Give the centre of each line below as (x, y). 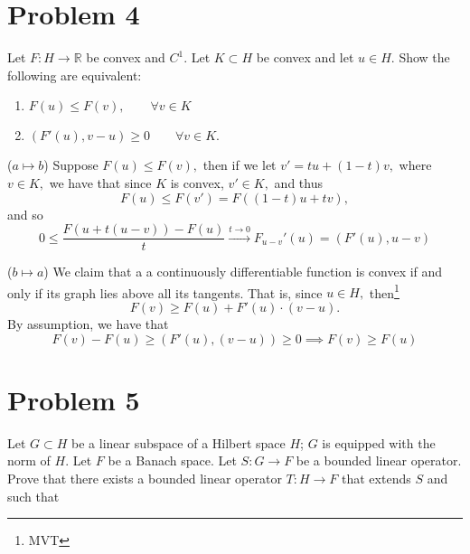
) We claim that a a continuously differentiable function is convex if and (243, 272)
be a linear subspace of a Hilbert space (179, 442)
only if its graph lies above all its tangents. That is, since (165, 292)
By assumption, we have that (88, 324)
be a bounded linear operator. (379, 460)
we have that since (100, 182)
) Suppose (71, 165)
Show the (424, 57)
